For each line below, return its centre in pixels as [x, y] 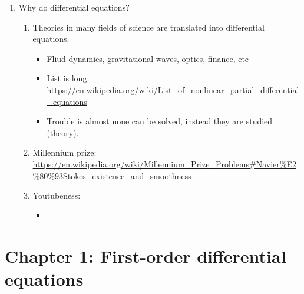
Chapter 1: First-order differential [146, 255]
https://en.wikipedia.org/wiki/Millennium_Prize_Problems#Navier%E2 [165, 163]
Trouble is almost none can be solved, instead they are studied [160, 121]
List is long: [68, 78]
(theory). [63, 132]
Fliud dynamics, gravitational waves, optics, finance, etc [148, 58]
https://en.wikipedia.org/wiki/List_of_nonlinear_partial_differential [173, 89]
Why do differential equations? [74, 7]
